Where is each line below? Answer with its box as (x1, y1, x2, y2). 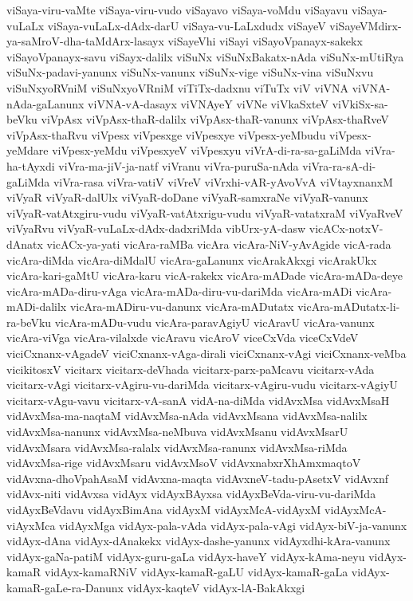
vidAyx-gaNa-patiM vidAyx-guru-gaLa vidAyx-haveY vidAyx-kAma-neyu (6, 548, 365, 564)
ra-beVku (6, 313, 52, 330)
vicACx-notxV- (309, 220, 383, 237)
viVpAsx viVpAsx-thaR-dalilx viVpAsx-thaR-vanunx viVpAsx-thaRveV (41, 111, 389, 128)
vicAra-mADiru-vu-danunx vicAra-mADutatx (69, 298, 294, 315)
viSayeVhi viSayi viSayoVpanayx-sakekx (167, 33, 363, 49)
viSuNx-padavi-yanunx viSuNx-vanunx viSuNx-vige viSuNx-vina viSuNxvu (6, 64, 374, 81)
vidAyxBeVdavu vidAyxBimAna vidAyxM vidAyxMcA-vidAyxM (6, 501, 321, 517)
